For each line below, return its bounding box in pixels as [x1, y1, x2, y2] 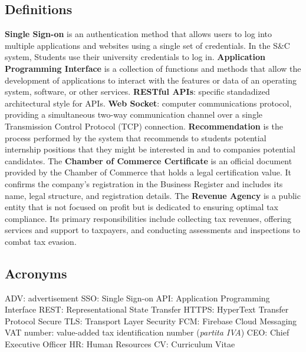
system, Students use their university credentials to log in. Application [5, 51, 265, 63]
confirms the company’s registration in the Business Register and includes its [5, 177, 283, 190]
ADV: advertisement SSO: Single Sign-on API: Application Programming [5, 291, 270, 304]
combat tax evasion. [5, 235, 77, 247]
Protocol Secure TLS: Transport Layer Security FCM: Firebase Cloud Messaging [5, 314, 297, 327]
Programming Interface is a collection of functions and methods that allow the [5, 62, 301, 74]
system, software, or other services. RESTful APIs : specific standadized [5, 85, 270, 98]
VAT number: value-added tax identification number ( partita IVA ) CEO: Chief [5, 326, 289, 338]
